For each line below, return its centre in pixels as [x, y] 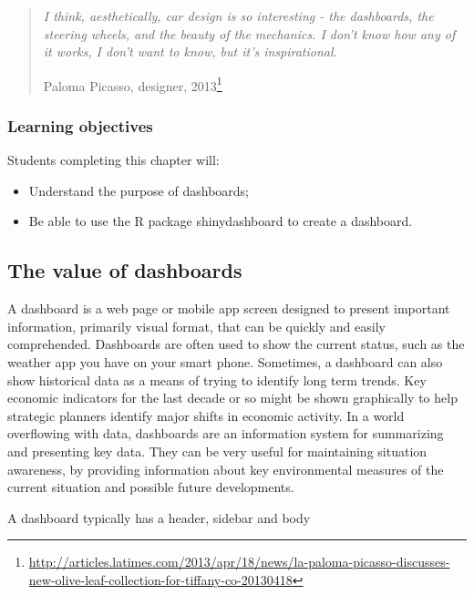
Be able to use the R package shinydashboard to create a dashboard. [221, 221]
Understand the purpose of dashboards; [139, 190]
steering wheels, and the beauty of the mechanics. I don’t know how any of [249, 33]
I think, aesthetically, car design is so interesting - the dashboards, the [238, 15]
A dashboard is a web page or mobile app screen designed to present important [229, 308]
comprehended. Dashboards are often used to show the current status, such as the [236, 344]
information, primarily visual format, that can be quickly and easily [196, 326]
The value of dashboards [125, 270]
